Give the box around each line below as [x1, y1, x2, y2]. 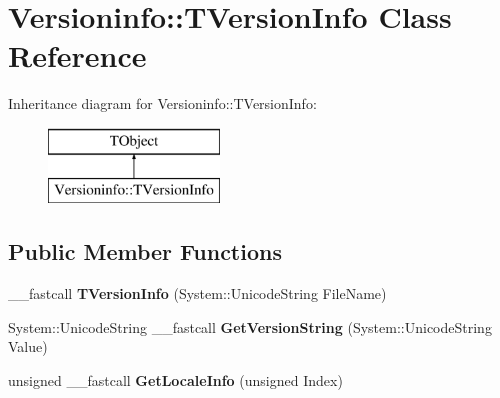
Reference [8, 35, 147, 76]
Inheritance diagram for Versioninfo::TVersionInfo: [8, 93, 317, 114]
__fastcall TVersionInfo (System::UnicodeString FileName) [8, 283, 387, 304]
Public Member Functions [8, 236, 282, 267]
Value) [8, 336, 48, 357]
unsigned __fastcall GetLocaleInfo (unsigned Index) [8, 370, 343, 391]
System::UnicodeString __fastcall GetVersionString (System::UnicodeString [8, 316, 492, 337]
